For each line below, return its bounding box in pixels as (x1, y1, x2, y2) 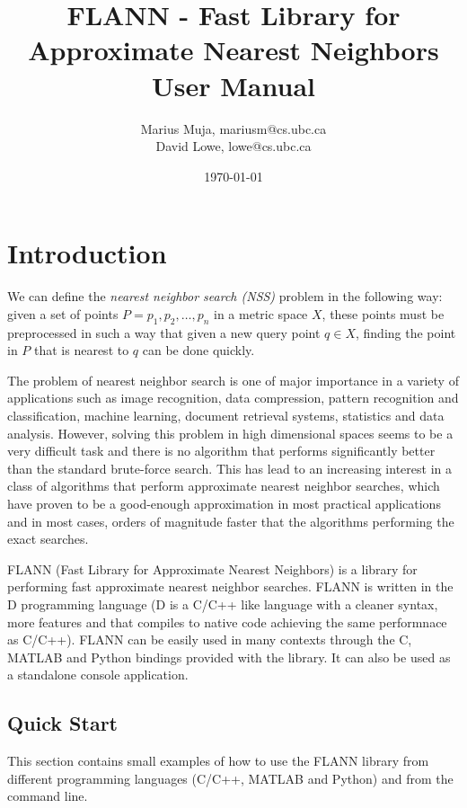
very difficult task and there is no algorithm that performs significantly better (7, 441, 436, 460)
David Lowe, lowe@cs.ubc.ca (155, 137, 312, 155)
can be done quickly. (142, 341, 255, 360)
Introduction (7, 235, 167, 271)
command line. (7, 786, 88, 805)
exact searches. (7, 529, 89, 548)
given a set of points (7, 304, 119, 323)
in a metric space (214, 304, 308, 323)
